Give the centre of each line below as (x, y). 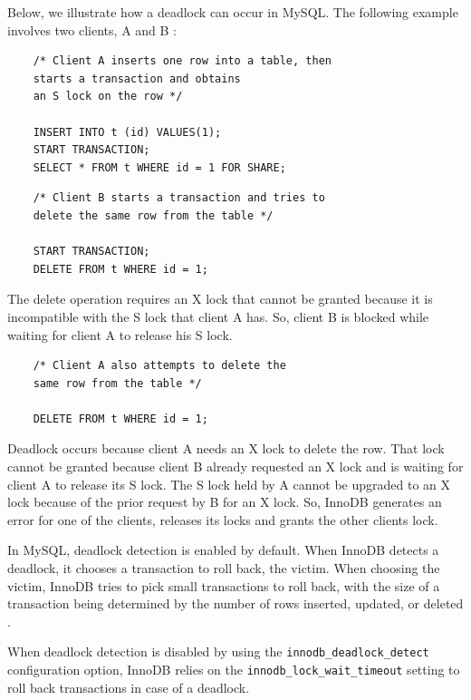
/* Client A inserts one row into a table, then (182, 61)
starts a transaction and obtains (137, 78)
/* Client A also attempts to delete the (159, 366)
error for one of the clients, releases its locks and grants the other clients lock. (223, 519)
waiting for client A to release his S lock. (120, 334)
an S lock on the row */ (108, 97)
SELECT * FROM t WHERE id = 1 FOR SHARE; (159, 167)
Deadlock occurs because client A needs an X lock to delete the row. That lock (226, 448)
